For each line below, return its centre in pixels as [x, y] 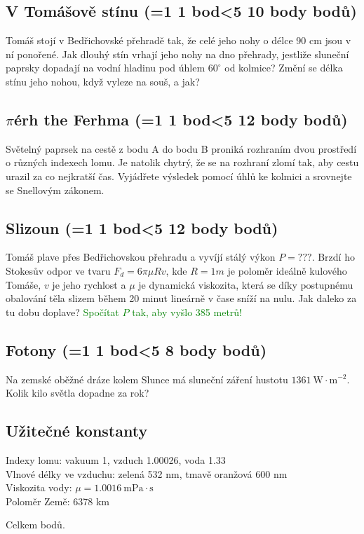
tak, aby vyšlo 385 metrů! [187, 311]
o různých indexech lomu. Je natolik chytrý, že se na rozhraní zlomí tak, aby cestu [182, 162]
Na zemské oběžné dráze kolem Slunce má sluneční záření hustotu [147, 379]
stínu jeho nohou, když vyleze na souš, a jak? [103, 81]
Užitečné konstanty [77, 431]
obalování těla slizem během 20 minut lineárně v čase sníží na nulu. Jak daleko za [181, 298]
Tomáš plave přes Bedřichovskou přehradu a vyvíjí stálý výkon [141, 257]
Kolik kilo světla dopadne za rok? [77, 393]
